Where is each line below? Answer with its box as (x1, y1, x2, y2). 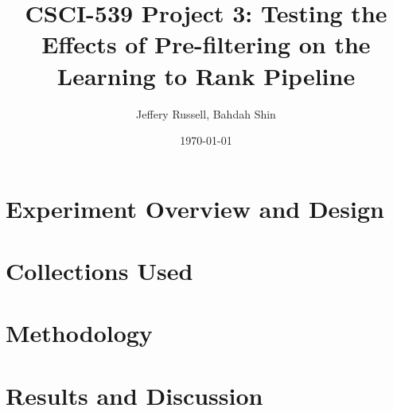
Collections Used (6, 255, 193, 287)
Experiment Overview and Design (6, 192, 384, 224)
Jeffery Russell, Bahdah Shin (136, 105, 276, 122)
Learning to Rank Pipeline (56, 59, 356, 91)
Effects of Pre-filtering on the (41, 28, 371, 60)
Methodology (6, 317, 153, 349)
